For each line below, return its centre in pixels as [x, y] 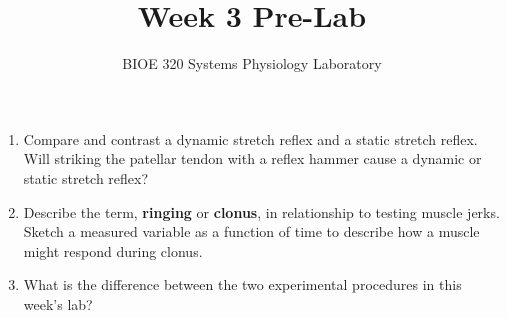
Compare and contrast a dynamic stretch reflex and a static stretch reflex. [250, 138]
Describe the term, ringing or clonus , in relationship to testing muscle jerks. [261, 211]
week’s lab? [58, 303]
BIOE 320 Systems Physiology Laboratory [252, 63]
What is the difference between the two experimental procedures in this [242, 284]
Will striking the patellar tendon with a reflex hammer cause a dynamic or [252, 158]
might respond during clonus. [113, 250]
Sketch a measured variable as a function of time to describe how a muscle [251, 231]
